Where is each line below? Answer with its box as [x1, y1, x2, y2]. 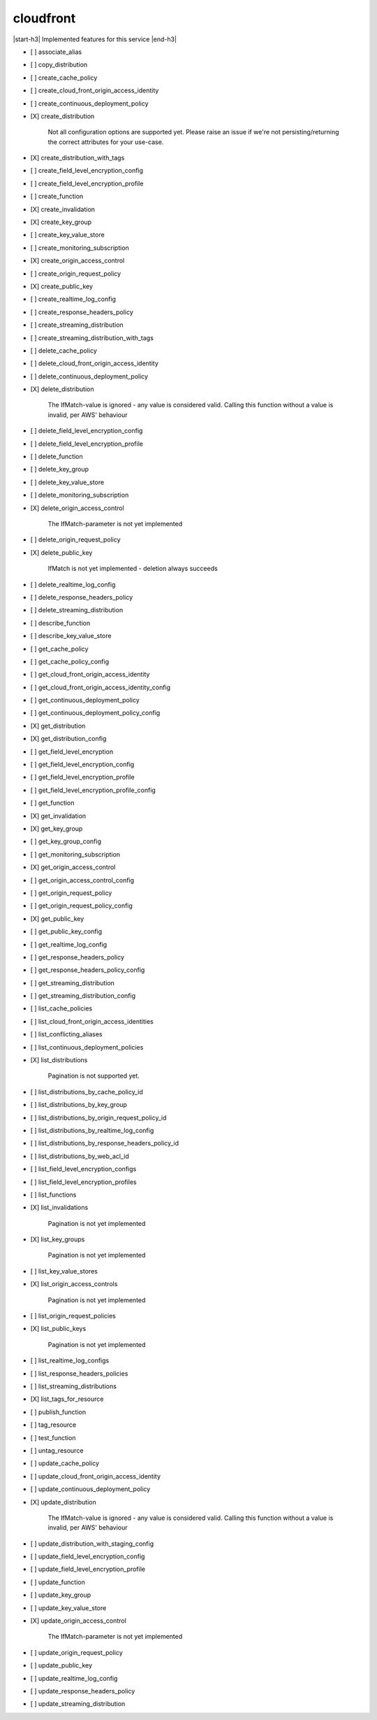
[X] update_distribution [30, 1497, 97, 1506]
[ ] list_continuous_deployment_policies [30, 1043, 144, 1051]
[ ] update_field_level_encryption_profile [30, 1565, 146, 1574]
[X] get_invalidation [30, 812, 87, 820]
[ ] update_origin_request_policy [30, 1648, 124, 1656]
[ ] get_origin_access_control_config [30, 875, 135, 884]
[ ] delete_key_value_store [30, 478, 105, 486]
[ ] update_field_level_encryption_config [30, 1552, 145, 1560]
